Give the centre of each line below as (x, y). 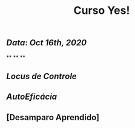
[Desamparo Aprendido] (53, 117)
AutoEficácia (32, 97)
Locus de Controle (41, 76)
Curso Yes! (102, 11)
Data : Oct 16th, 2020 (47, 43)
